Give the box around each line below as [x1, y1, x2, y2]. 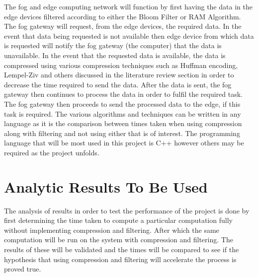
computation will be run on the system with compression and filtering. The [4, 234, 233, 245]
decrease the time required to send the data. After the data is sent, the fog [4, 79, 232, 89]
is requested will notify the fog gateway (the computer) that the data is [4, 40, 222, 51]
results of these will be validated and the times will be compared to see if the [4, 244, 239, 254]
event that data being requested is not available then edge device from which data [4, 30, 254, 41]
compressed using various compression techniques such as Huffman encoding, [4, 60, 238, 70]
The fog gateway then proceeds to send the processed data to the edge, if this [4, 98, 241, 109]
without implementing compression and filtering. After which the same [4, 224, 219, 235]
